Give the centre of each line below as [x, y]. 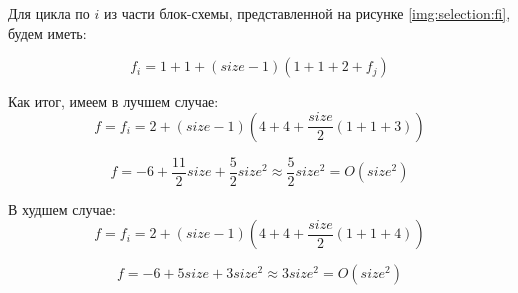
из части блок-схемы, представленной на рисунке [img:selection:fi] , [307, 13]
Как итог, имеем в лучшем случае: [113, 101]
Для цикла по [49, 13]
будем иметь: [47, 32]
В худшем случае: [62, 208]
